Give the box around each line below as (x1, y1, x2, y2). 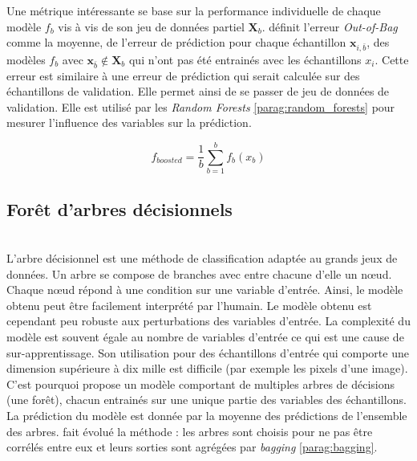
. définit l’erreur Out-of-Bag (261, 18, 398, 35)
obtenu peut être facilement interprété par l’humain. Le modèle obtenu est (6, 296, 372, 313)
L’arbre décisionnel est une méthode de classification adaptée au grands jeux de (6, 249, 398, 266)
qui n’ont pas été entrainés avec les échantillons (128, 51, 362, 67)
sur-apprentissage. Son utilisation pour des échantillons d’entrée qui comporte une (6, 344, 409, 361)
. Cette (374, 51, 409, 67)
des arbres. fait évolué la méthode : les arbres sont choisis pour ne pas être (6, 422, 373, 439)
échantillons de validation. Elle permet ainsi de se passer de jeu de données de (6, 83, 390, 100)
